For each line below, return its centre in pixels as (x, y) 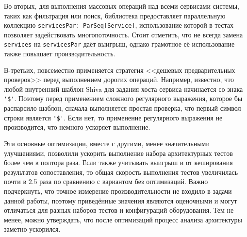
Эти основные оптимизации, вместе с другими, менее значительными (107, 143)
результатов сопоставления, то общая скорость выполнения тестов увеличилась (121, 172)
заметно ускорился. (32, 229)
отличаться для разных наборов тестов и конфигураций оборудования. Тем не (119, 210)
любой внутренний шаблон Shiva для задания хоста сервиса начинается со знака (123, 89)
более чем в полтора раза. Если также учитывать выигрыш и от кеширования (118, 162)
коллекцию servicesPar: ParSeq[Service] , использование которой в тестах (119, 25)
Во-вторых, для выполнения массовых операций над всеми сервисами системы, (122, 6)
